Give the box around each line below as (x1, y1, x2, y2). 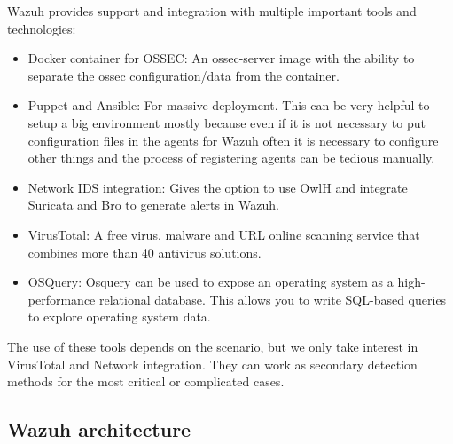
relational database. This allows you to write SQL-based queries (98, 289, 447, 308)
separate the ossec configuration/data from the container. (27, 66, 340, 84)
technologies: (7, 19, 76, 37)
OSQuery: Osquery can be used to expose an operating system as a (27, 273, 394, 291)
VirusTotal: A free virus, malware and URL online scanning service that (27, 225, 420, 243)
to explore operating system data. (27, 307, 211, 326)
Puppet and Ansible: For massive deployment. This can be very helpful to (27, 96, 430, 115)
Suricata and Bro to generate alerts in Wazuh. (27, 195, 279, 214)
